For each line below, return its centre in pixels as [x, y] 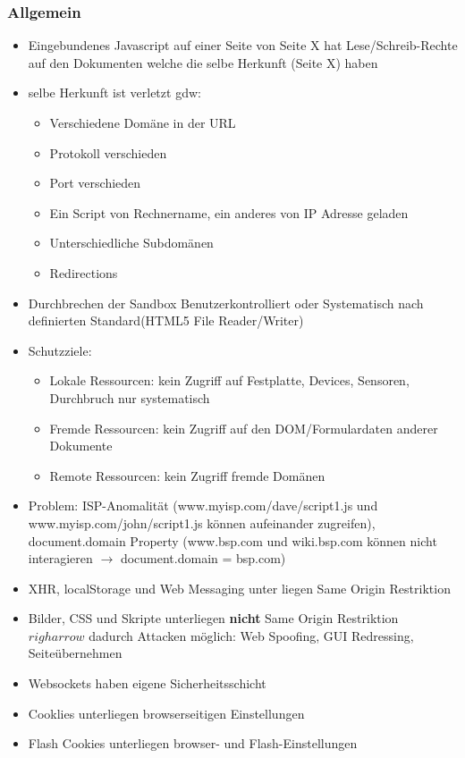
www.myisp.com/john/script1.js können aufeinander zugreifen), [202, 522]
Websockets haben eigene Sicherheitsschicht [147, 683]
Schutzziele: [60, 350]
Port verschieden [95, 183]
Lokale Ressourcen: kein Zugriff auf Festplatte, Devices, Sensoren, [229, 380]
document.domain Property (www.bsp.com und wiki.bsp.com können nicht [232, 540]
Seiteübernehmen [75, 653]
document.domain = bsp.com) [203, 558]
